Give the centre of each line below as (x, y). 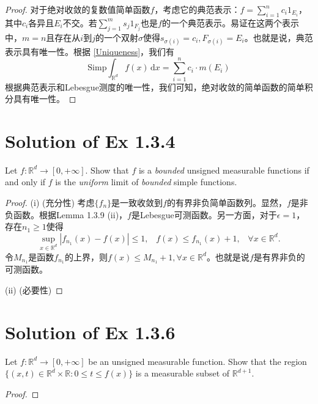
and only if (25, 182)
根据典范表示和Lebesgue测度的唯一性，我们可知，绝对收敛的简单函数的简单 (155, 86)
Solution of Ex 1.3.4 (90, 140)
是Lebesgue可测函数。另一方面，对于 (204, 214)
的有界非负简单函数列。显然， (227, 202)
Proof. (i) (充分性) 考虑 (50, 202)
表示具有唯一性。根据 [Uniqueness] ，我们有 (90, 51)
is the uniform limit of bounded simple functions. (146, 182)
